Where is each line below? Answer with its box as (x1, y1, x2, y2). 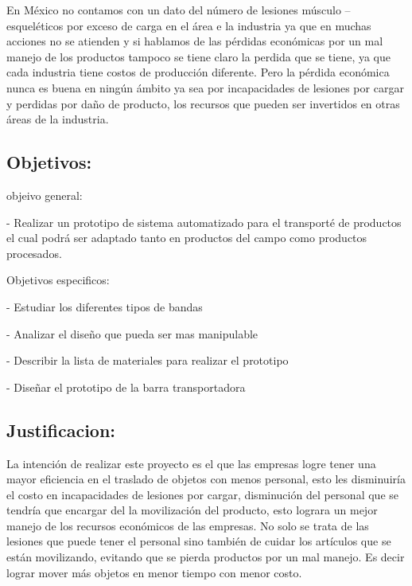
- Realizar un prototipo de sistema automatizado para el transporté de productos (6, 213, 402, 230)
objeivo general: (6, 186, 83, 203)
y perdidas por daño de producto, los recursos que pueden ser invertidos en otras (6, 95, 400, 111)
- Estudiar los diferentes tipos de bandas (6, 298, 203, 314)
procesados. (6, 244, 62, 261)
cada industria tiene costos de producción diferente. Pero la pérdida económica (6, 64, 390, 80)
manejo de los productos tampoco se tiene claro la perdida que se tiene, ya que (6, 48, 391, 64)
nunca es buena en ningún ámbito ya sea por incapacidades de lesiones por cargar (6, 79, 404, 96)
